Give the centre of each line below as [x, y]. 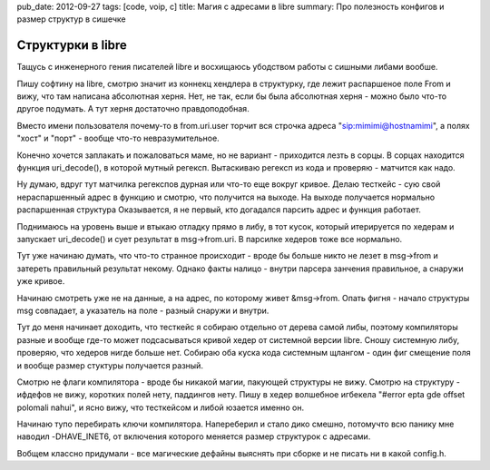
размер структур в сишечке [71, 19]
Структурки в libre [72, 45]
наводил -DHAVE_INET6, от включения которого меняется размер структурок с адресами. [194, 436]
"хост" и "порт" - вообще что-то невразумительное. [118, 138]
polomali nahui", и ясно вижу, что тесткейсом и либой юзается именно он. [160, 407]
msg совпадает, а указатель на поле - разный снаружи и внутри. [143, 310]
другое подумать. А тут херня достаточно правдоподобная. [133, 109]
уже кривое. [41, 281]
